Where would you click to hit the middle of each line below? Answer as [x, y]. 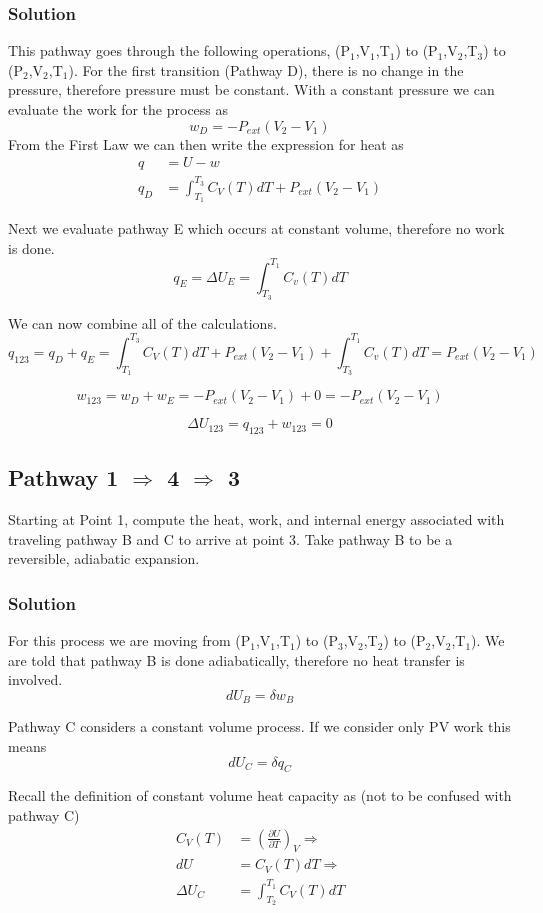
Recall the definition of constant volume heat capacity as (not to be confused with [260, 795]
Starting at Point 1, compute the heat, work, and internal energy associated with [256, 519]
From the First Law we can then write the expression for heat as [206, 143]
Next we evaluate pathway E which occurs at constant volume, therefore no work [256, 227]
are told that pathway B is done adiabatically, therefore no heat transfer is [236, 659]
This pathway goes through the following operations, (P [179, 50]
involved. [35, 679]
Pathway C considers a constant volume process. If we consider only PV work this [259, 726]
